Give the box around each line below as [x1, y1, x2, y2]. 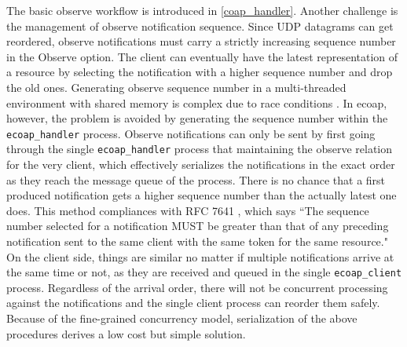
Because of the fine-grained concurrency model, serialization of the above [6, 310, 357, 327]
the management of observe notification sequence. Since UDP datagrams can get [6, 17, 394, 34]
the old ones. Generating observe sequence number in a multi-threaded [6, 79, 346, 95]
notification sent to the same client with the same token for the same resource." [6, 233, 388, 250]
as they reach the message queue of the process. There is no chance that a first [6, 171, 386, 188]
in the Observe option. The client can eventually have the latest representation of [6, 48, 398, 64]
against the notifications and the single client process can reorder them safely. [6, 294, 380, 311]
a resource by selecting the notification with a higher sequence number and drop [6, 64, 393, 80]
